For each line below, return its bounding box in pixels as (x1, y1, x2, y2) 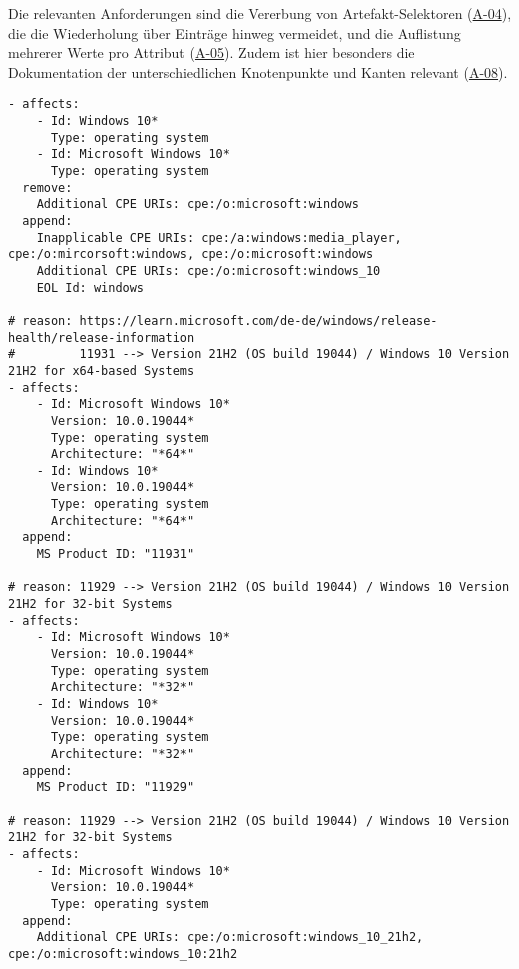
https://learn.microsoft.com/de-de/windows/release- (79, 313, 438, 328)
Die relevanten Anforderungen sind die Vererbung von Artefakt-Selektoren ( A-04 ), (8, 3, 512, 23)
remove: (22, 180, 73, 195)
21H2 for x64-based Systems (8, 363, 195, 378)
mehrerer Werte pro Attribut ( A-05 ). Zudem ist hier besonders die (8, 42, 415, 63)
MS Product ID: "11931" (36, 547, 195, 562)
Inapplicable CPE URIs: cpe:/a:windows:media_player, (36, 230, 402, 245)
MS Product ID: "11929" (36, 780, 195, 795)
